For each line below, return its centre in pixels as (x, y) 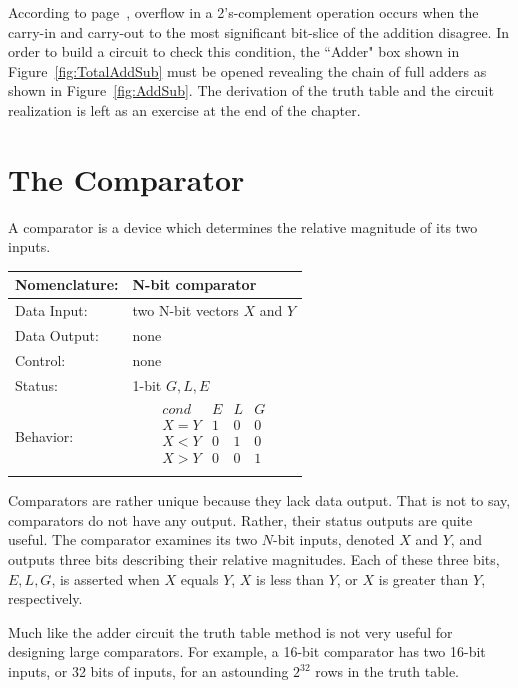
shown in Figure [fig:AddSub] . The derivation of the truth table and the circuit (251, 90)
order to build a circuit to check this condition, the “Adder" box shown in (234, 51)
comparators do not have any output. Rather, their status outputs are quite (240, 519)
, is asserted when (105, 578)
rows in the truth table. (387, 671)
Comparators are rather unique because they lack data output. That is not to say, (259, 500)
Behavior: (44, 435)
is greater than (423, 578)
